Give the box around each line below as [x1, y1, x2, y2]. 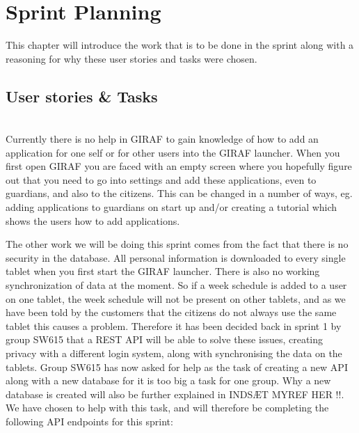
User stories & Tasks [6, 85, 158, 107]
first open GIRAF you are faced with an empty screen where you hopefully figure [6, 159, 352, 173]
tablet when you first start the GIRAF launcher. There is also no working [6, 264, 320, 278]
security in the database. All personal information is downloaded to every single [6, 250, 346, 265]
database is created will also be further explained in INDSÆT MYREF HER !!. [6, 386, 344, 401]
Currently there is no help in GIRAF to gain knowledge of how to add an [6, 132, 319, 146]
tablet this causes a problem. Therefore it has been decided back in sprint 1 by [6, 318, 342, 333]
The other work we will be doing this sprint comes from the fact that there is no [6, 237, 349, 251]
